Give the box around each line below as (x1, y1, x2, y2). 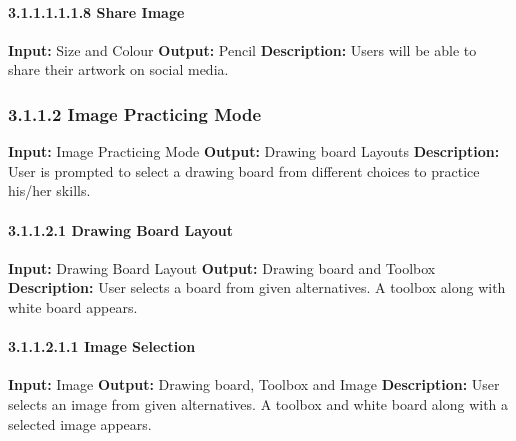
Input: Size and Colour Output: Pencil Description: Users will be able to (8, 39, 477, 60)
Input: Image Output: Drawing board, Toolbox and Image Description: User (8, 374, 500, 395)
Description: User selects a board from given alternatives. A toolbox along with (8, 277, 506, 298)
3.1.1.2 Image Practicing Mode (8, 101, 262, 126)
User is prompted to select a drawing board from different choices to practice (8, 160, 480, 181)
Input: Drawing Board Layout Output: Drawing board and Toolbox (8, 257, 436, 278)
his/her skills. (8, 180, 91, 201)
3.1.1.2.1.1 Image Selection (8, 336, 196, 357)
